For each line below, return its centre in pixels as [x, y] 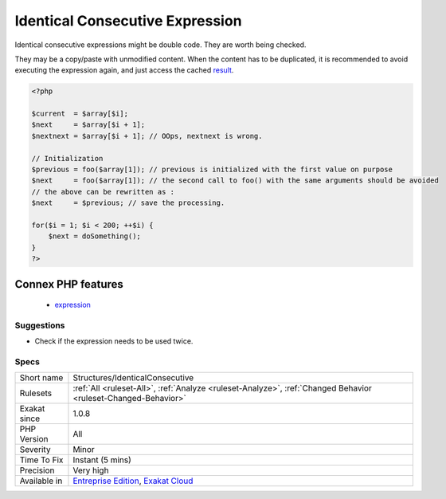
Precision [37, 470]
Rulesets [35, 393]
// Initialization [67, 158]
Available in [41, 481]
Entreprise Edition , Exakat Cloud [133, 481]
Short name [41, 378]
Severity [35, 450]
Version [34, 439]
